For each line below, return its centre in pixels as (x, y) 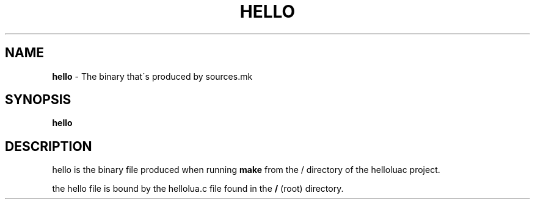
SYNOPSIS (38, 100)
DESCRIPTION (49, 146)
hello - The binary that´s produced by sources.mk (152, 76)
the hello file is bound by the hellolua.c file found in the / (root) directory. (198, 189)
